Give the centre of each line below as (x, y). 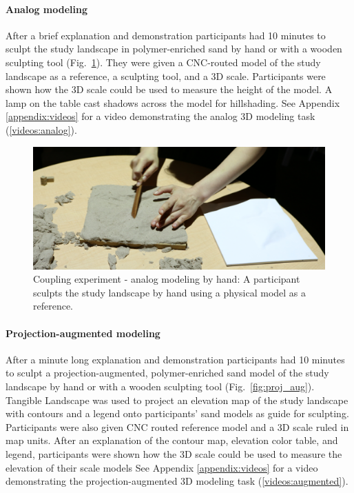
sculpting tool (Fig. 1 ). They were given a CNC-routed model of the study (163, 62)
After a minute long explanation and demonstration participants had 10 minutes (175, 359)
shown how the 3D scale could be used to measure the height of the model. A (169, 89)
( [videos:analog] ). (41, 129)
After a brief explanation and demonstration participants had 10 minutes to (166, 35)
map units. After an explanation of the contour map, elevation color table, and (172, 440)
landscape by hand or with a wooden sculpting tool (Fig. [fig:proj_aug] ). (160, 386)
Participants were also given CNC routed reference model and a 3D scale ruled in (177, 426)
